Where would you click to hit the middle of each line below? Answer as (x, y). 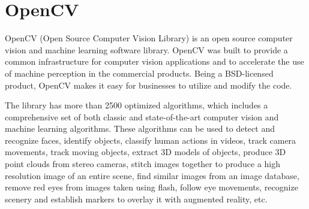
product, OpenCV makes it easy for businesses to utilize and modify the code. (148, 85)
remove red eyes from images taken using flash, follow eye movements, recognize (151, 187)
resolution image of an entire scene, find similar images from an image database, (152, 175)
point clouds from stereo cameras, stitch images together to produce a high (143, 164)
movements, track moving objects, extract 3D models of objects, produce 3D (145, 152)
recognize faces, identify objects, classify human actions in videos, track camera (151, 140)
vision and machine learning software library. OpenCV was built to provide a (146, 49)
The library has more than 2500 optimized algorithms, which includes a (136, 105)
